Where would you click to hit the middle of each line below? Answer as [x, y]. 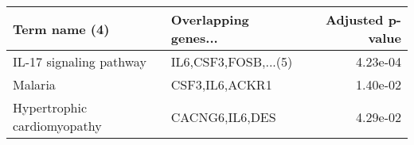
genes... [194, 38]
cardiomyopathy [57, 126]
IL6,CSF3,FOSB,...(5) [232, 61]
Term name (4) [61, 29]
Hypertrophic [50, 107]
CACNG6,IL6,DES [223, 116]
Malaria [34, 84]
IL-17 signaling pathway [80, 61]
